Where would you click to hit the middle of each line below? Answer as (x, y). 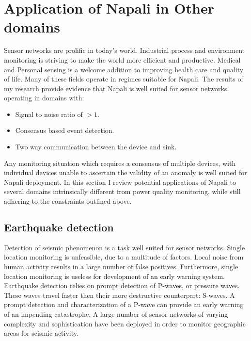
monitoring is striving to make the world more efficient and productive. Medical (122, 59)
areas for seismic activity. (41, 333)
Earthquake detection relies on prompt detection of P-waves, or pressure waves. (122, 285)
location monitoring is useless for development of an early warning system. (114, 276)
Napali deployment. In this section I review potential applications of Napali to (120, 182)
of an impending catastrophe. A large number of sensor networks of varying (116, 314)
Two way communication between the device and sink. (96, 147)
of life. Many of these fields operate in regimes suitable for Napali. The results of (124, 79)
